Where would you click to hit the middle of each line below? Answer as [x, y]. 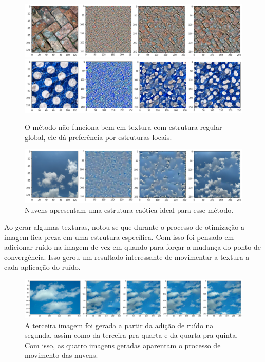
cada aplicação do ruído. [42, 267]
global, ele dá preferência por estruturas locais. [98, 137]
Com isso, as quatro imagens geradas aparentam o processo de [123, 345]
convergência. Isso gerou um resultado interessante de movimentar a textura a [127, 257]
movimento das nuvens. [61, 355]
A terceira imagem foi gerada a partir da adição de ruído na [119, 325]
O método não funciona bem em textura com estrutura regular [124, 127]
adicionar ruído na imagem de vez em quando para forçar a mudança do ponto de [132, 247]
